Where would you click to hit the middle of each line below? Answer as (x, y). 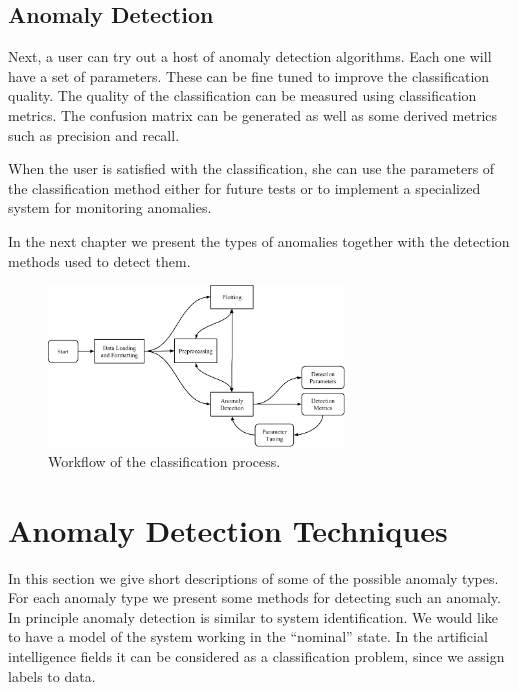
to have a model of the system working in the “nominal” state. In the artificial (248, 636)
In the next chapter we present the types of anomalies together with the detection (259, 240)
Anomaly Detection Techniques (228, 529)
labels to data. (52, 675)
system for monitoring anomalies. (110, 207)
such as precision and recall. (94, 134)
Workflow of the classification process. (164, 460)
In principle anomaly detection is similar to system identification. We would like (253, 616)
